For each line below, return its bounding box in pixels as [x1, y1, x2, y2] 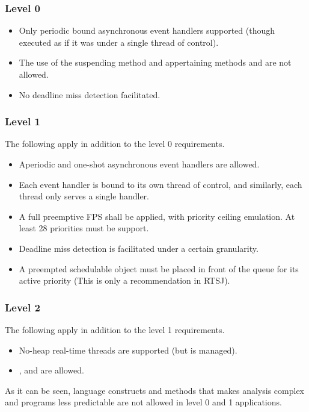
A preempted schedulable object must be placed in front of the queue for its [19, 262, 299, 275]
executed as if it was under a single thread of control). [19, 36, 219, 48]
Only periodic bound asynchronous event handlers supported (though [19, 24, 275, 37]
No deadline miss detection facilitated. [19, 88, 161, 101]
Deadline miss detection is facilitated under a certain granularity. [19, 242, 259, 254]
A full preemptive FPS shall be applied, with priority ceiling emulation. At [19, 210, 295, 222]
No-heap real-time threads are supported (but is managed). [19, 343, 237, 356]
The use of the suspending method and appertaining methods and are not [19, 56, 292, 69]
